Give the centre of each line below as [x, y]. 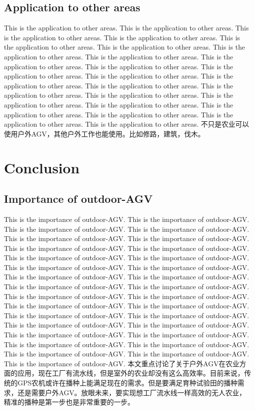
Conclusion [42, 167]
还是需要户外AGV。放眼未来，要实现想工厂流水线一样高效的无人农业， [132, 392]
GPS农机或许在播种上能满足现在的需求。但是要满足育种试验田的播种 [127, 383]
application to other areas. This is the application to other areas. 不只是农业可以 [127, 124]
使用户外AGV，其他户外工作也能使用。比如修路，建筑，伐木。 [104, 133]
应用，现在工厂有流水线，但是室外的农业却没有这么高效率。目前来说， [131, 373]
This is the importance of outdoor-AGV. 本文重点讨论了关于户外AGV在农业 [122, 363]
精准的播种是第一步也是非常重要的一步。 [69, 402]
